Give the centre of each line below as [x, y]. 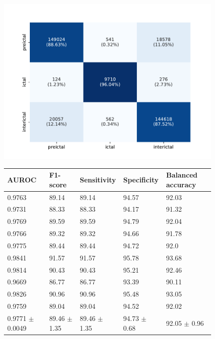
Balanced [182, 175]
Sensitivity [98, 179]
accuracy [181, 184]
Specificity [141, 179]
